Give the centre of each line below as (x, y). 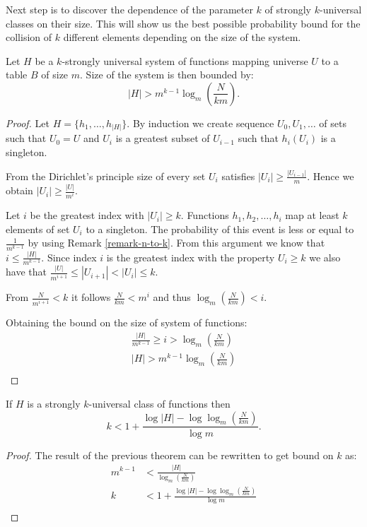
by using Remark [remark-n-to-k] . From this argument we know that (176, 243)
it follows (91, 297)
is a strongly (54, 403)
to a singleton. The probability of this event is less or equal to (220, 229)
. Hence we (331, 176)
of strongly (288, 9)
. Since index (69, 257)
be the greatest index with (87, 215)
